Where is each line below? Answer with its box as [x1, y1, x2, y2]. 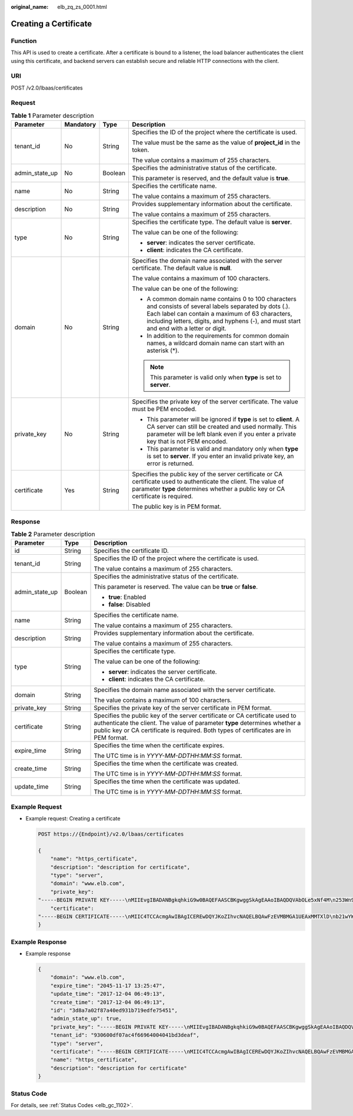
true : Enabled [108, 593, 146, 601]
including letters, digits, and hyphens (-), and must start [146, 317, 301, 325]
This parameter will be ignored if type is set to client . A [146, 415, 300, 423]
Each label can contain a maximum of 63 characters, [146, 310, 292, 318]
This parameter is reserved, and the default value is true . [132, 174, 290, 183]
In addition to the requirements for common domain [146, 332, 289, 340]
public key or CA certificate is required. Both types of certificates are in [94, 726, 291, 734]
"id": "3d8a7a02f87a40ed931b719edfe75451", [50, 1007, 178, 1014]
